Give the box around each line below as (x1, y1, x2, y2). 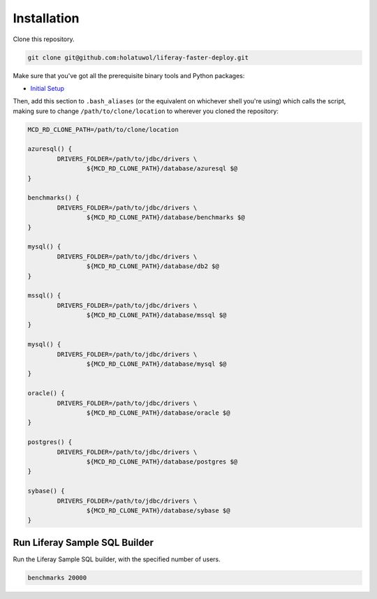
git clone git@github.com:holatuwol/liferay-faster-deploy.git (27, 53, 249, 61)
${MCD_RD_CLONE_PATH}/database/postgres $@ (86, 457, 238, 466)
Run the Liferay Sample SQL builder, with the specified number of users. (13, 555, 221, 563)
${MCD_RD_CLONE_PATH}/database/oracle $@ (86, 409, 230, 417)
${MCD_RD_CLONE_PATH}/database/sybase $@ (86, 506, 230, 515)
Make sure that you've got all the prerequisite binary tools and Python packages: (13, 71, 245, 80)
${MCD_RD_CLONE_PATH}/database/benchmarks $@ (86, 214, 245, 221)
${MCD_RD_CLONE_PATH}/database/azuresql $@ (86, 165, 238, 172)
